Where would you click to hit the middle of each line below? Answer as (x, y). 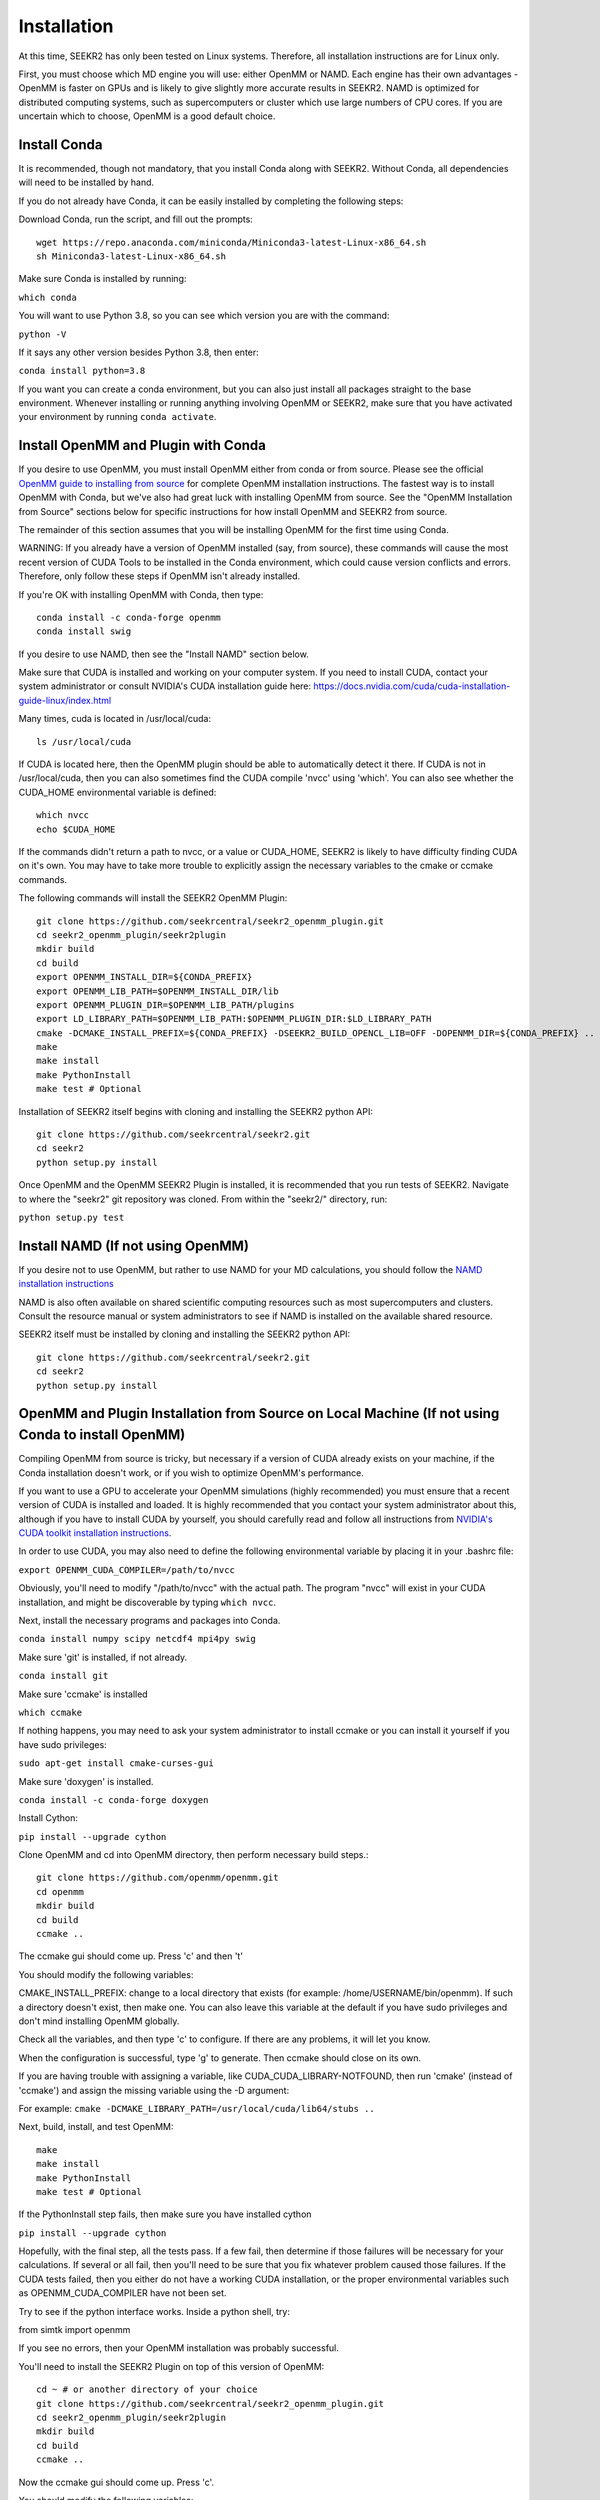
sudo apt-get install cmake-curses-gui (116, 1763)
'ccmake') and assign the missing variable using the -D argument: (154, 2090)
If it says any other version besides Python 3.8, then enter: (138, 352)
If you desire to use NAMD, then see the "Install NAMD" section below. (163, 654)
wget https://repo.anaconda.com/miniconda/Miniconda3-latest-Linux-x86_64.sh (231, 242)
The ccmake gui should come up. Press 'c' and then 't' (131, 1956)
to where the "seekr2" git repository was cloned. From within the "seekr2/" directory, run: (203, 1199)
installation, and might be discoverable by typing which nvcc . (147, 1602)
